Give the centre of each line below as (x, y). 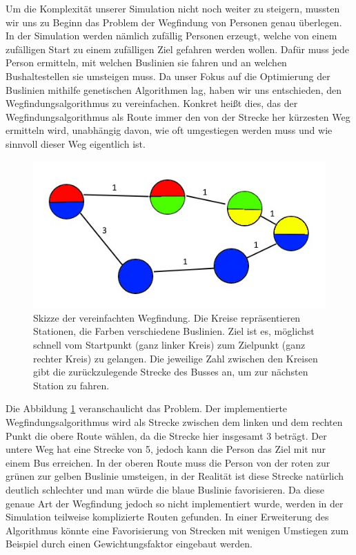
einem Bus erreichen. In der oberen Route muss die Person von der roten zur (168, 462)
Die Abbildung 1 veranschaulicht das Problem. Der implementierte (147, 408)
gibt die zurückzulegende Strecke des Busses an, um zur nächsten (171, 372)
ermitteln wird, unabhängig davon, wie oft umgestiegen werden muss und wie (169, 130)
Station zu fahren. (71, 385)
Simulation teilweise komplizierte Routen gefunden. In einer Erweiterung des (167, 517)
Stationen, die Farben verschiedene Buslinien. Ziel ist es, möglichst (174, 331)
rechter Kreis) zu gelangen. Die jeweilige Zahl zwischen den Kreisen (176, 358)
